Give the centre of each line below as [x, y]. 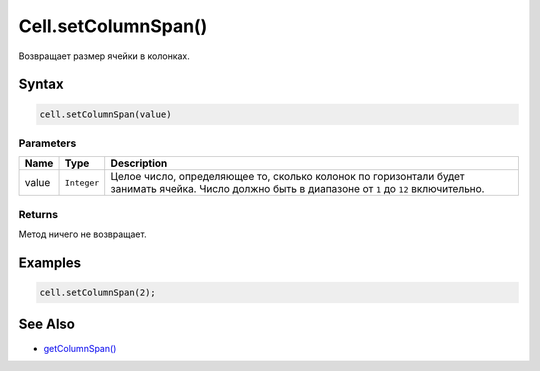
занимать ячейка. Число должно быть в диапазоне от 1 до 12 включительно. [297, 189]
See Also [46, 324]
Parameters [47, 143]
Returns [38, 214]
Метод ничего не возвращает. [82, 234]
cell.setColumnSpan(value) [105, 114]
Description [139, 163]
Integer [82, 182]
